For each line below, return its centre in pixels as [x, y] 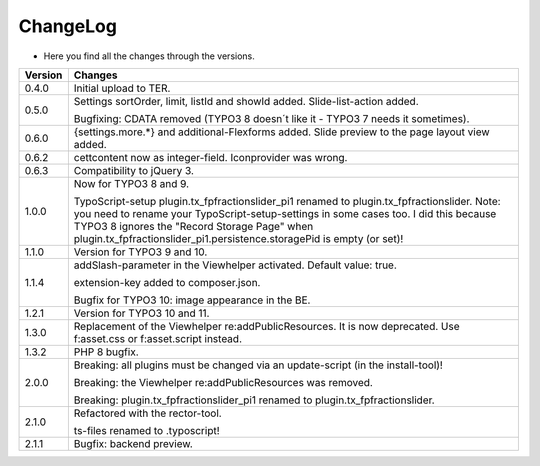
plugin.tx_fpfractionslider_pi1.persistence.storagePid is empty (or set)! [238, 238]
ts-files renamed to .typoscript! [146, 430]
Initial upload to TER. [122, 88]
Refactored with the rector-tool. [147, 413]
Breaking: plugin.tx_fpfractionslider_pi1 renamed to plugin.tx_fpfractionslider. [254, 400]
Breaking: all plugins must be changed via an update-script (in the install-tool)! [258, 365]
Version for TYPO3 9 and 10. [140, 252]
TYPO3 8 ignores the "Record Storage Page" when [193, 226]
